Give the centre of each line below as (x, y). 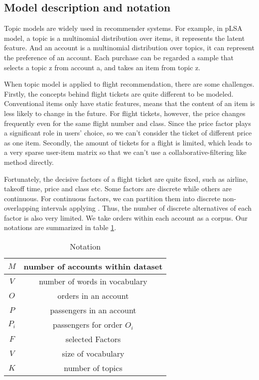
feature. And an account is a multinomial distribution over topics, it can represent (129, 48)
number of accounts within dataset (93, 266)
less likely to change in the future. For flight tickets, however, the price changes (125, 113)
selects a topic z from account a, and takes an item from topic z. (102, 67)
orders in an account (93, 296)
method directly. (29, 162)
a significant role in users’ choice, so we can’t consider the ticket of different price (128, 133)
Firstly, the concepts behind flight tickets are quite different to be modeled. (119, 93)
